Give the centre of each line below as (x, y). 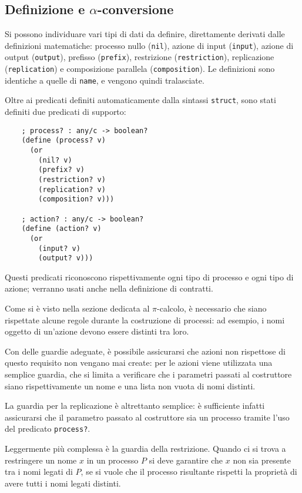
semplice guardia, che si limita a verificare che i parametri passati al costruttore (148, 374)
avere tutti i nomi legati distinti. (63, 483)
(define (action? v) (61, 229)
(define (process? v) (63, 140)
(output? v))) (66, 258)
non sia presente (262, 460)
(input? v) (59, 248)
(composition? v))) (76, 199)
